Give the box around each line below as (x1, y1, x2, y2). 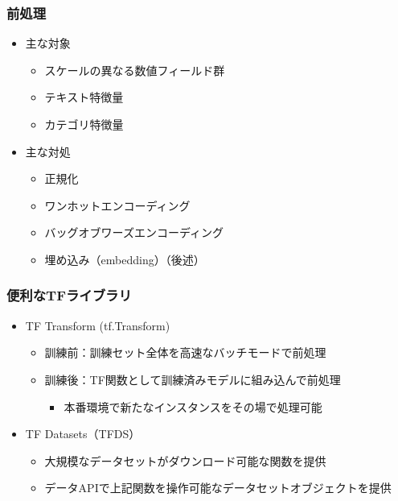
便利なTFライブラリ (6, 285, 132, 305)
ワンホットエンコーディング (44, 197, 191, 213)
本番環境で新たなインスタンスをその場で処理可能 (64, 398, 322, 415)
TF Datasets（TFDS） (25, 425, 141, 442)
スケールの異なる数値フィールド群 (44, 61, 225, 78)
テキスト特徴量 (44, 89, 124, 106)
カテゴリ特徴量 (44, 116, 124, 132)
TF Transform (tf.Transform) (25, 317, 170, 333)
